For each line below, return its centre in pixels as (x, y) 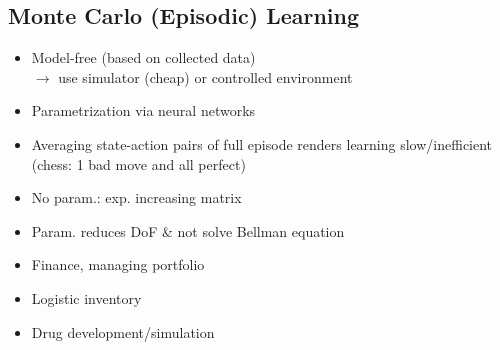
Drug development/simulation (123, 331)
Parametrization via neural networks (143, 110)
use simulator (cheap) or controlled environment (205, 76)
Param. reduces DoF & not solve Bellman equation (188, 230)
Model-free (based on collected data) (143, 57)
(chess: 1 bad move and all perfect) (138, 163)
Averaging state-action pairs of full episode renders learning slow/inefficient (262, 143)
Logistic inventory (86, 297)
